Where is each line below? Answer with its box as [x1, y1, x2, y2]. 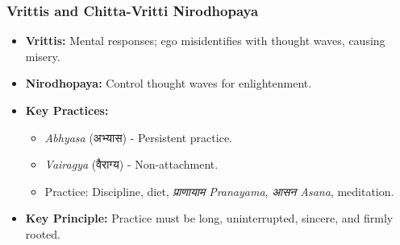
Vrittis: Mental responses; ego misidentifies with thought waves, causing [25, 32, 385, 49]
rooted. [25, 225, 61, 242]
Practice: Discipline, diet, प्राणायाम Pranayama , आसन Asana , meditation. [44, 182, 394, 199]
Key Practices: [25, 102, 109, 118]
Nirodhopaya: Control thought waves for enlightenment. [25, 75, 312, 92]
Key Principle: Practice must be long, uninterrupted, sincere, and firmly [25, 210, 394, 227]
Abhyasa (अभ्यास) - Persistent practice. [44, 129, 232, 145]
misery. [25, 47, 60, 64]
